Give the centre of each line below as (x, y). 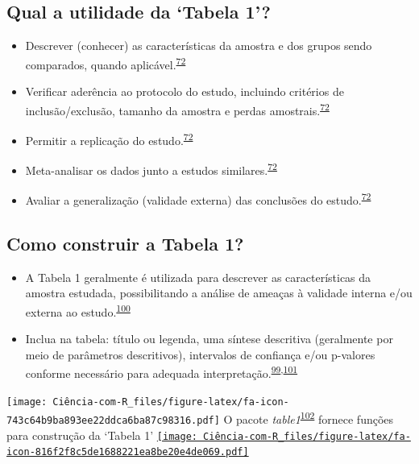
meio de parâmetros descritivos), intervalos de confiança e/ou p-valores (200, 354)
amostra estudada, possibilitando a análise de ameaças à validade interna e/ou (219, 293)
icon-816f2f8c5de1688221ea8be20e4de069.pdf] (128, 452)
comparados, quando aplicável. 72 (106, 63)
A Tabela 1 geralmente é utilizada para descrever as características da (198, 277)
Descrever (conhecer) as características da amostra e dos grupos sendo (199, 46)
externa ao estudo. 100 (78, 311)
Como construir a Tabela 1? (125, 244)
